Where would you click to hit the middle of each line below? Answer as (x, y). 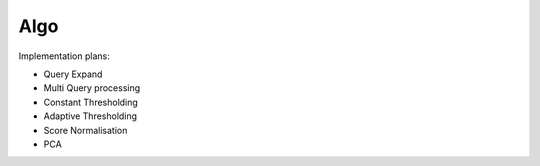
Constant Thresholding (91, 102)
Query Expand (73, 74)
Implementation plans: (64, 56)
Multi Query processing (92, 88)
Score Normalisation (85, 130)
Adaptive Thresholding (90, 116)
